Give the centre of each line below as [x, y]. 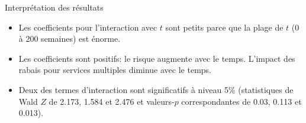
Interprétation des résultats [54, 7]
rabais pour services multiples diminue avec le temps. [115, 70]
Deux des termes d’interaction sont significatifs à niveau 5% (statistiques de [156, 89]
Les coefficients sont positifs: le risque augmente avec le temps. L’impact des [157, 58]
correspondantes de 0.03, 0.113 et [241, 101]
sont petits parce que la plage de [224, 27]
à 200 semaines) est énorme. [70, 39]
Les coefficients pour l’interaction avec [88, 27]
